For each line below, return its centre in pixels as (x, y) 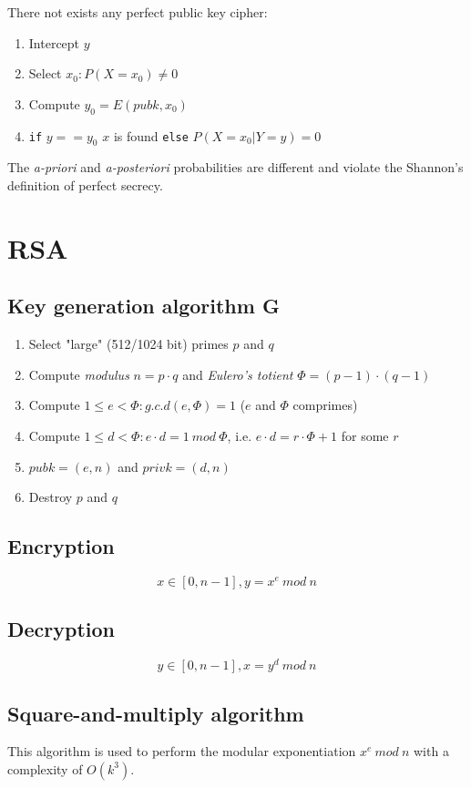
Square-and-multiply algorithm (156, 713)
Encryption (61, 546)
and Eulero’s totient (238, 374)
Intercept (54, 42)
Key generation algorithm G (143, 306)
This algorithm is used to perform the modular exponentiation (182, 751)
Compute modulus (79, 374)
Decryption (61, 629)
